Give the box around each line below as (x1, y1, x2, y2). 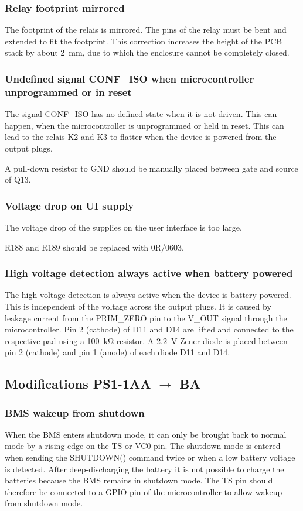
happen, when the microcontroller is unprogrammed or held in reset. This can (5, 119, 284, 131)
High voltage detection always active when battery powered (5, 266, 293, 280)
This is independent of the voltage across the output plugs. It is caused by (5, 300, 271, 312)
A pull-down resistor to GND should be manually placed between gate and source (5, 162, 298, 174)
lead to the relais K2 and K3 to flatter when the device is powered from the (5, 131, 277, 143)
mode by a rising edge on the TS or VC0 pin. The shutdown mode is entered (5, 440, 281, 452)
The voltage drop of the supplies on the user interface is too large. (5, 221, 242, 233)
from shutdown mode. (5, 497, 83, 509)
